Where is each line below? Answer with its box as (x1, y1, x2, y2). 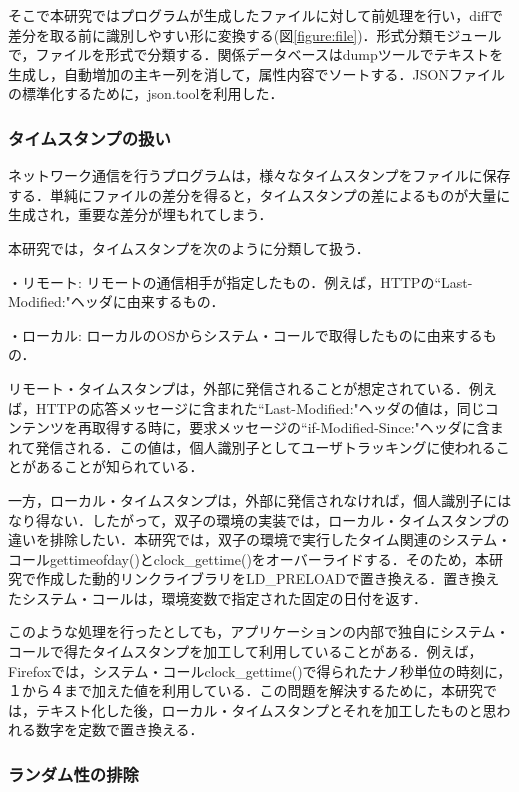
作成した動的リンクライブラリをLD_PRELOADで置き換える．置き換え (35, 568, 500, 589)
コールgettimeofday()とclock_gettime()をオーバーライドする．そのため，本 (8, 548, 489, 569)
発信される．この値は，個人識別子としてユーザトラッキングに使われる (35, 436, 496, 457)
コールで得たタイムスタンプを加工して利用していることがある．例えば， (8, 641, 483, 662)
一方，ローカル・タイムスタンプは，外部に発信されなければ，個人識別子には (8, 489, 512, 510)
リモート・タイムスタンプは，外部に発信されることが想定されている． (8, 377, 469, 398)
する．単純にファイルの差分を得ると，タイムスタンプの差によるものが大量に (8, 184, 511, 205)
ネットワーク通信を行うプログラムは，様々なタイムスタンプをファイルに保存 (8, 165, 511, 186)
